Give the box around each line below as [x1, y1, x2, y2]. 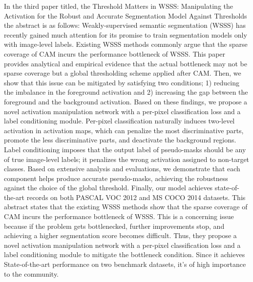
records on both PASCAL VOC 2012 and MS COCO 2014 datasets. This [26, 192, 246, 202]
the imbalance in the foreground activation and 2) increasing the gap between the [4, 87, 248, 97]
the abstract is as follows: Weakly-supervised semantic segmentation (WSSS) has [4, 20, 246, 30]
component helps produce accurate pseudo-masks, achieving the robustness [4, 173, 228, 183]
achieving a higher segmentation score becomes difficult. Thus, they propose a [4, 230, 237, 241]
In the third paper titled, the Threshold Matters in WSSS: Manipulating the [4, 1, 233, 11]
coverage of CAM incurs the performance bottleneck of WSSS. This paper [4, 48, 226, 59]
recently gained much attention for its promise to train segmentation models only [4, 29, 247, 40]
